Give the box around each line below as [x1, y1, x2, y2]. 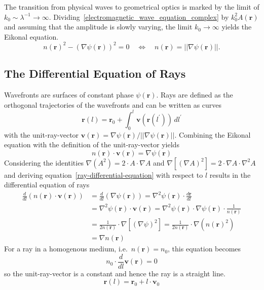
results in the [209, 169, 251, 180]
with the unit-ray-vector [4, 129, 79, 140]
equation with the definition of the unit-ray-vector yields [4, 139, 179, 150]
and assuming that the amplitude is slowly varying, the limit [4, 21, 193, 32]
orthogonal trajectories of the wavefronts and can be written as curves [4, 99, 222, 110]
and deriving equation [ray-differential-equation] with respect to [4, 169, 203, 180]
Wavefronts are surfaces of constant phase [4, 89, 134, 100]
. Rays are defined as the [156, 89, 233, 100]
